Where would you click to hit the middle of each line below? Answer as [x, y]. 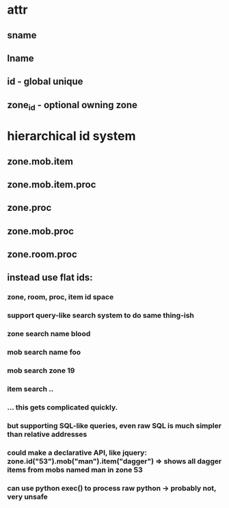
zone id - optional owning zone [72, 105]
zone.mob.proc [40, 231]
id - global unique [45, 82]
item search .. [30, 389]
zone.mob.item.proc [52, 185]
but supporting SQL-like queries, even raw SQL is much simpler [114, 425]
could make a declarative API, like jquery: [77, 453]
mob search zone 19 [41, 370]
